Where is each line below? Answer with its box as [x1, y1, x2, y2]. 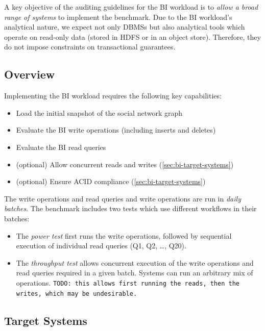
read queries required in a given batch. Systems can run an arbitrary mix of [16, 267, 253, 278]
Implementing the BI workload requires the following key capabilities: [4, 90, 222, 101]
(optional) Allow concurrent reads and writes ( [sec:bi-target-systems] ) [16, 159, 234, 169]
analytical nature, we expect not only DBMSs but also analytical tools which [4, 21, 245, 32]
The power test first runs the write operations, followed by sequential [16, 230, 232, 241]
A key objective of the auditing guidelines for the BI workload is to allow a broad [4, 2, 258, 12]
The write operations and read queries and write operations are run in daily [4, 193, 241, 203]
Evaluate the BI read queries [16, 141, 106, 152]
